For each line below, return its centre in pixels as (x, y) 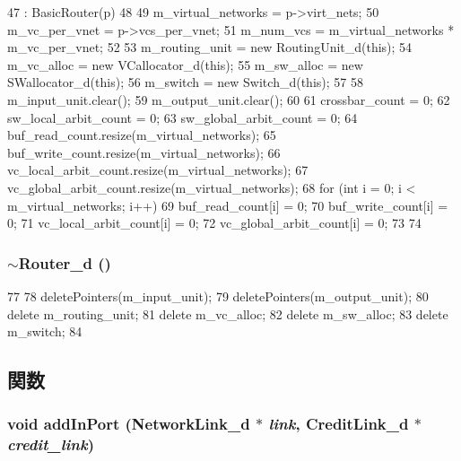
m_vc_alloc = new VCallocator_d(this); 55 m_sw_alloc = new (185, 64)
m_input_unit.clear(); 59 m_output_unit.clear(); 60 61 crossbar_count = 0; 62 (229, 99)
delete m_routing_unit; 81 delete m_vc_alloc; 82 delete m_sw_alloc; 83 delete (228, 313)
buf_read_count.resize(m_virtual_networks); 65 (142, 135)
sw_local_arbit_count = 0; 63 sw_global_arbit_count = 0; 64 (183, 117)
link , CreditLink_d (339, 424)
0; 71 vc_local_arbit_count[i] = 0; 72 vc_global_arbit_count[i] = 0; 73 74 (214, 223)
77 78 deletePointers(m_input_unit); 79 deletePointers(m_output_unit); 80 (218, 296)
